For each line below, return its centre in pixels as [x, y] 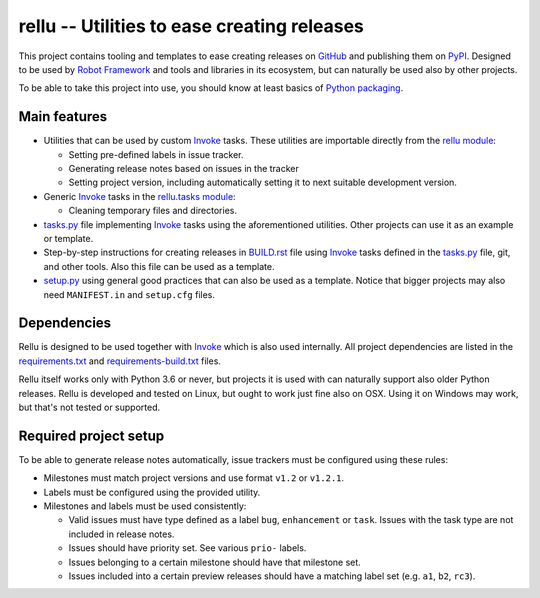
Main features [63, 116]
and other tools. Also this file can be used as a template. [159, 266]
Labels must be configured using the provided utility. [152, 492]
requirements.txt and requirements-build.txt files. [120, 361]
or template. [68, 238]
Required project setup [91, 435]
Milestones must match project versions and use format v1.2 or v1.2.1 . [194, 478]
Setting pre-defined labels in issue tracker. [156, 154]
